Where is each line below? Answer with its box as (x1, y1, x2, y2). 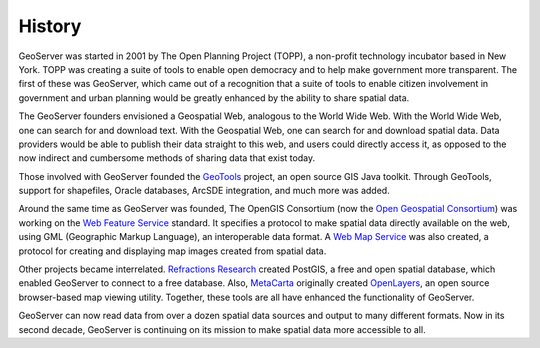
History (18, 15, 82, 37)
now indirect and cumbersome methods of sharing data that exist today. (18, 152, 315, 164)
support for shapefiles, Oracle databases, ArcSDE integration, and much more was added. (18, 185, 390, 197)
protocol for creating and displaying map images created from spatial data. (18, 245, 327, 257)
